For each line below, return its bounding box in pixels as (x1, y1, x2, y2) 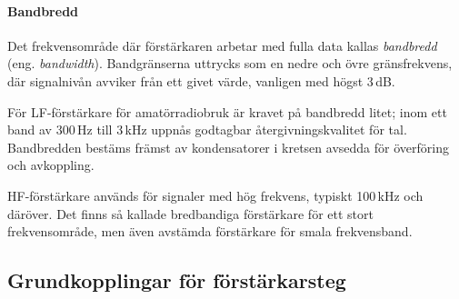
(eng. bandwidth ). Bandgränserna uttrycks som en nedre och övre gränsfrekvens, (7, 54, 453, 73)
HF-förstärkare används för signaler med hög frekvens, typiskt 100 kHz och (7, 185, 424, 204)
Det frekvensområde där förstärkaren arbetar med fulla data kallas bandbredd (7, 35, 437, 55)
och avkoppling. (7, 155, 95, 174)
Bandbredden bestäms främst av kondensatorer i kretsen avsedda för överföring (7, 137, 449, 156)
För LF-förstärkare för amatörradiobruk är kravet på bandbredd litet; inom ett (7, 102, 447, 121)
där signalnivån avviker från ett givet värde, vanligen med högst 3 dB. (7, 71, 395, 90)
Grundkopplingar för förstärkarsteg (7, 266, 346, 294)
